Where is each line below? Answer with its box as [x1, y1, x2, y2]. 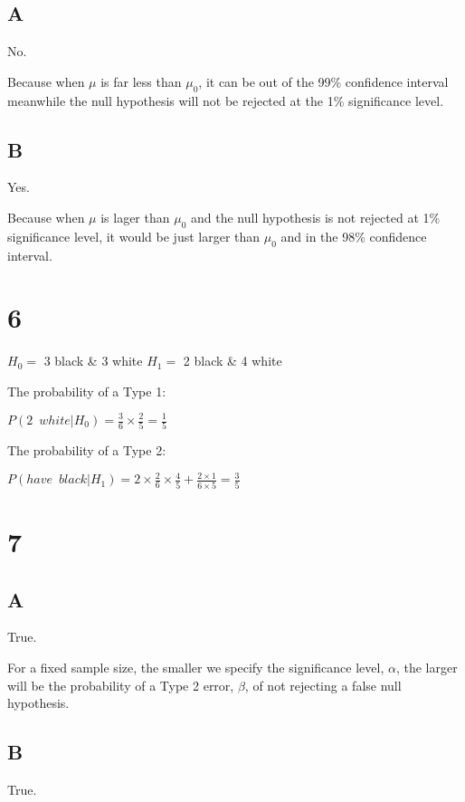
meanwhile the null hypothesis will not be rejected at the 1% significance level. [7, 91, 444, 110]
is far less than [100, 72, 182, 91]
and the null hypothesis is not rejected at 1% [191, 207, 441, 226]
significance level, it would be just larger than [7, 226, 261, 245]
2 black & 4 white [183, 351, 282, 370]
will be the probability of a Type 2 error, [7, 675, 234, 694]
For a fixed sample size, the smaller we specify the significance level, [7, 657, 384, 676]
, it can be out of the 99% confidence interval [198, 72, 449, 91]
